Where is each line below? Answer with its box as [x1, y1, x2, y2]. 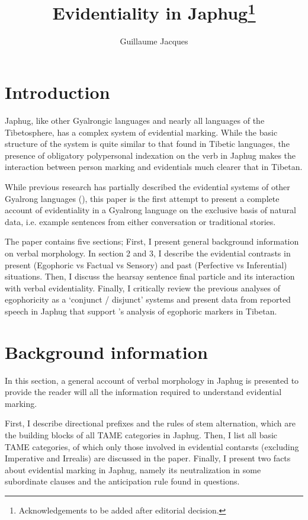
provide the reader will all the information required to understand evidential [5, 386, 282, 398]
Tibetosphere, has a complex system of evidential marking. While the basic [5, 126, 278, 138]
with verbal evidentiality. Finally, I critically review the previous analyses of [5, 281, 280, 294]
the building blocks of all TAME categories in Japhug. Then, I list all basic [5, 428, 278, 441]
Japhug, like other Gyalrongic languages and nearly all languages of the [5, 114, 265, 126]
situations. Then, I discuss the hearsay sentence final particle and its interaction [5, 270, 295, 283]
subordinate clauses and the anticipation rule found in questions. [5, 475, 240, 487]
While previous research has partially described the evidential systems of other [5, 180, 290, 192]
